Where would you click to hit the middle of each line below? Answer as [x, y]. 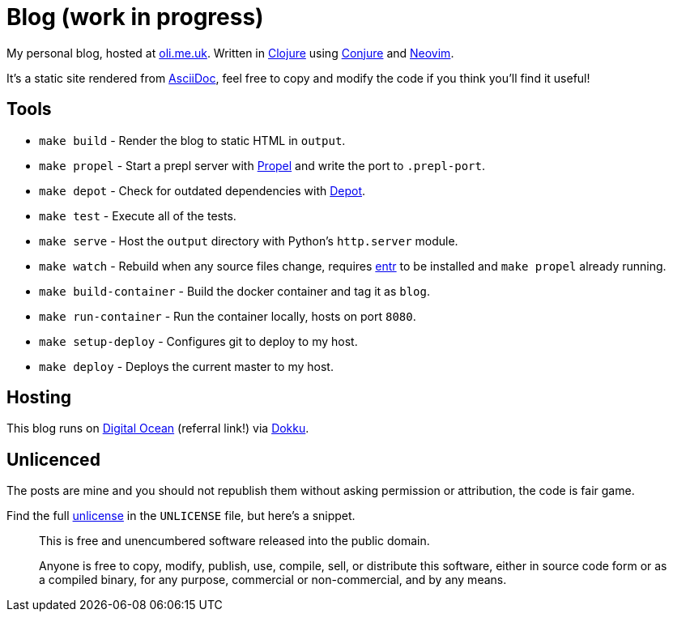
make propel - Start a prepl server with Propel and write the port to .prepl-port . [262, 165]
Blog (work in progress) [135, 17]
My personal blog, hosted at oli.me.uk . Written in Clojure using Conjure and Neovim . [230, 53]
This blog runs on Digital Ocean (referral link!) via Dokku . [158, 428]
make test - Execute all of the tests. [138, 215]
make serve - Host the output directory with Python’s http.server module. [249, 241]
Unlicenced [53, 459]
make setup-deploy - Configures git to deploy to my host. [198, 341]
